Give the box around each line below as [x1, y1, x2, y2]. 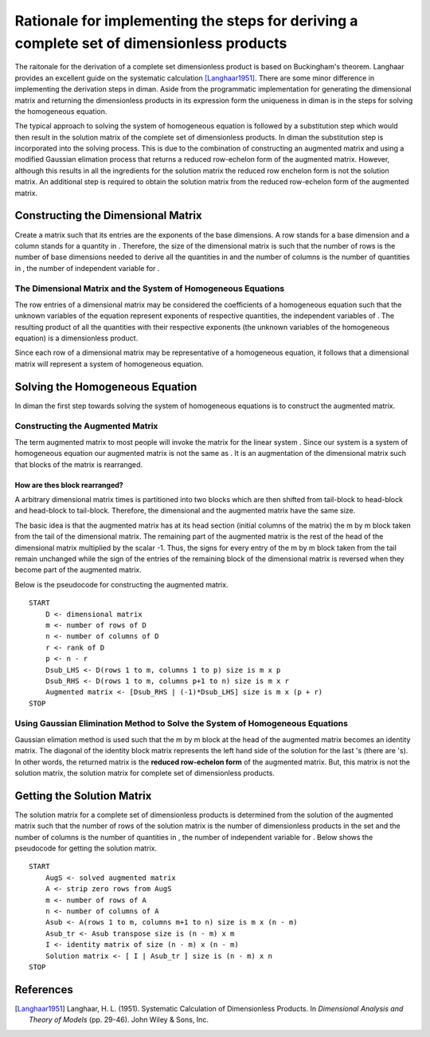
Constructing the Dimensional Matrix [14, 209, 202, 222]
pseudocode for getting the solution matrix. [14, 843, 158, 853]
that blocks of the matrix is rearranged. [14, 459, 143, 469]
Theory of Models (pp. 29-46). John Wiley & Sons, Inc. [29, 1015, 209, 1024]
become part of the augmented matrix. [14, 565, 143, 575]
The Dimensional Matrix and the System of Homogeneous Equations [14, 283, 285, 294]
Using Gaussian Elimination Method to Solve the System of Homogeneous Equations [14, 718, 348, 729]
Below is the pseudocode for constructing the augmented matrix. [14, 579, 229, 589]
